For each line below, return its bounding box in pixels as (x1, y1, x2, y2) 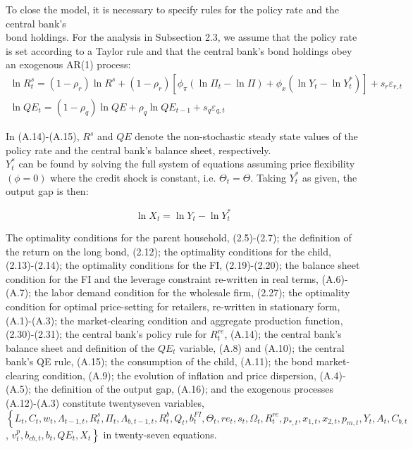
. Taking (250, 170, 286, 184)
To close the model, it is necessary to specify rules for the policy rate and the (6, 2, 340, 16)
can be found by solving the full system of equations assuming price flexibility (18, 156, 355, 171)
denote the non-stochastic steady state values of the (135, 129, 358, 144)
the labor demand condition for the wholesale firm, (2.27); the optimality (34, 285, 350, 300)
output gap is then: (6, 184, 89, 198)
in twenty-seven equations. (103, 426, 217, 441)
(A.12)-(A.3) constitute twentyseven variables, (6, 396, 204, 410)
